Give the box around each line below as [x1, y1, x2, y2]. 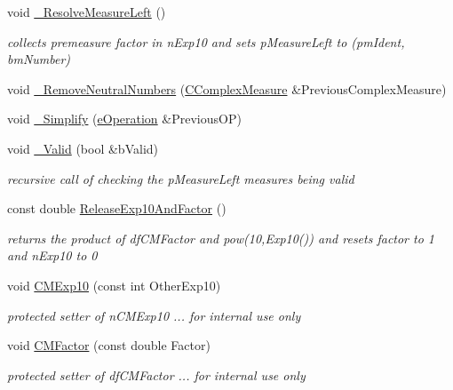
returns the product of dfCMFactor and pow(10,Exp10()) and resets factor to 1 [7, 228, 435, 247]
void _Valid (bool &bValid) [7, 139, 159, 157]
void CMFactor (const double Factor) [7, 336, 211, 354]
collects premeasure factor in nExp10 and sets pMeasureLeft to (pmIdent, [7, 32, 405, 51]
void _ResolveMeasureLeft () [7, 3, 166, 20]
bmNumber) [7, 50, 71, 68]
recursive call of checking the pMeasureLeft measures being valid [7, 169, 354, 187]
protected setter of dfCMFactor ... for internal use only [7, 365, 306, 384]
